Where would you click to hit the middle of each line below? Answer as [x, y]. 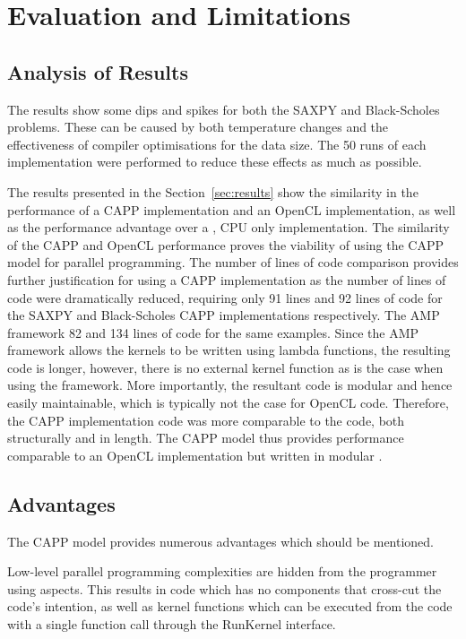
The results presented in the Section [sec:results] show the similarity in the [213, 191]
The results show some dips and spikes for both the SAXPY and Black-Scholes [224, 109]
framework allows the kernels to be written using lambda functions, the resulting [229, 350]
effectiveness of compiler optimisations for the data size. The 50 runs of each [217, 144]
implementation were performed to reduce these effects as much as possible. [215, 162]
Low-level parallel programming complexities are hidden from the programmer [222, 571]
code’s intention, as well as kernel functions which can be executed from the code [230, 606]
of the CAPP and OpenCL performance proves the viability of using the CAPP [226, 244]
